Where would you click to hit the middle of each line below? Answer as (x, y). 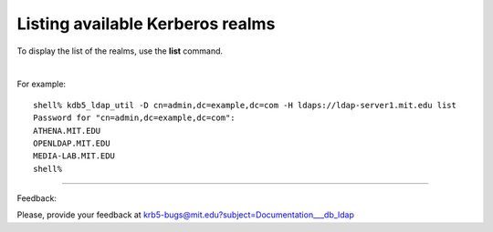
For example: (42, 84)
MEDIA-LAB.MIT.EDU (74, 156)
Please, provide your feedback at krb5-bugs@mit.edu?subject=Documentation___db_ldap (186, 215)
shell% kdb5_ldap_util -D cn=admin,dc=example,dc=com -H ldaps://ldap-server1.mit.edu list (245, 105)
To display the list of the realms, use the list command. (120, 51)
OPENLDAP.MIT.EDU (72, 143)
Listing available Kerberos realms (146, 24)
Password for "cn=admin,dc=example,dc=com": (135, 118)
